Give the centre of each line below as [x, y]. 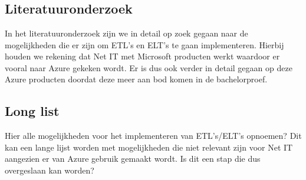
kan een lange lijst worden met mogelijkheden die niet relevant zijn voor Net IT [149, 147]
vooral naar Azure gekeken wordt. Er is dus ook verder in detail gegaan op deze [149, 67]
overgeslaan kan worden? [50, 170]
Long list [32, 111]
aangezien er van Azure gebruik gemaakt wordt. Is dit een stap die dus [133, 159]
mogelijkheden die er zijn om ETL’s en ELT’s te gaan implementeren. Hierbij [144, 44]
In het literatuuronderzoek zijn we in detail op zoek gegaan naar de [126, 33]
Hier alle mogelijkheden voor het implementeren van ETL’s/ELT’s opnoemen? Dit [153, 136]
